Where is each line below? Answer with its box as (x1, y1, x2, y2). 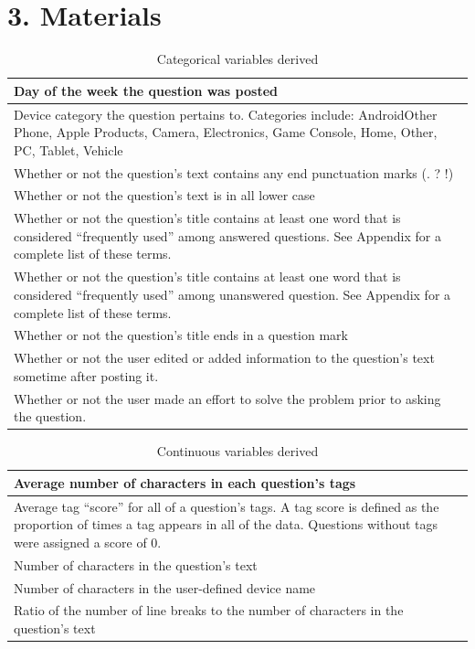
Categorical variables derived (156, 49, 319, 69)
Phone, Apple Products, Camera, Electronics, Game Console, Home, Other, (14, 122, 438, 142)
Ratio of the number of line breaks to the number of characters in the (14, 601, 404, 620)
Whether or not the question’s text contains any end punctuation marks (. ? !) (14, 163, 454, 182)
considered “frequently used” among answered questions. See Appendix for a (14, 226, 441, 245)
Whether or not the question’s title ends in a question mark (14, 325, 348, 345)
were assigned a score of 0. (14, 532, 162, 551)
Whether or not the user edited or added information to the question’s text (14, 348, 435, 367)
